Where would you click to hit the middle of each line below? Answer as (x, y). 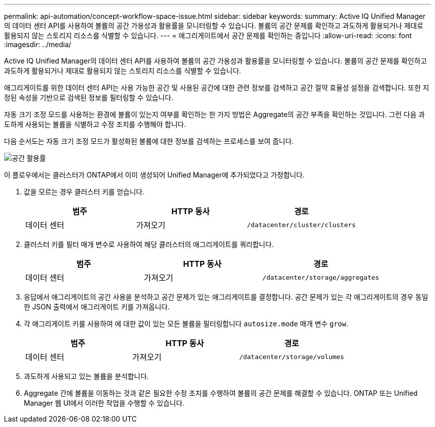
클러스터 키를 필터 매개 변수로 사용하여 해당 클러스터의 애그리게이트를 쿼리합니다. (149, 244)
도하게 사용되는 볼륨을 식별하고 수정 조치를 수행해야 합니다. (95, 124)
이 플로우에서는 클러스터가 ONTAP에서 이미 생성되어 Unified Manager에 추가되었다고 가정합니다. (154, 175)
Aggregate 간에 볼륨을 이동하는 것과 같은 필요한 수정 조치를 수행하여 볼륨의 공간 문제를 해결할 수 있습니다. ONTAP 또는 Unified (221, 393)
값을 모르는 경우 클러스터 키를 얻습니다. (84, 192)
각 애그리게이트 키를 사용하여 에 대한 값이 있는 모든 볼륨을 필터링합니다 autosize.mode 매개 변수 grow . (186, 324)
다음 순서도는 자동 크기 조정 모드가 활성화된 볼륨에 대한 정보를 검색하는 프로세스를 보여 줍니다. (149, 141)
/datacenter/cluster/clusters (301, 225)
